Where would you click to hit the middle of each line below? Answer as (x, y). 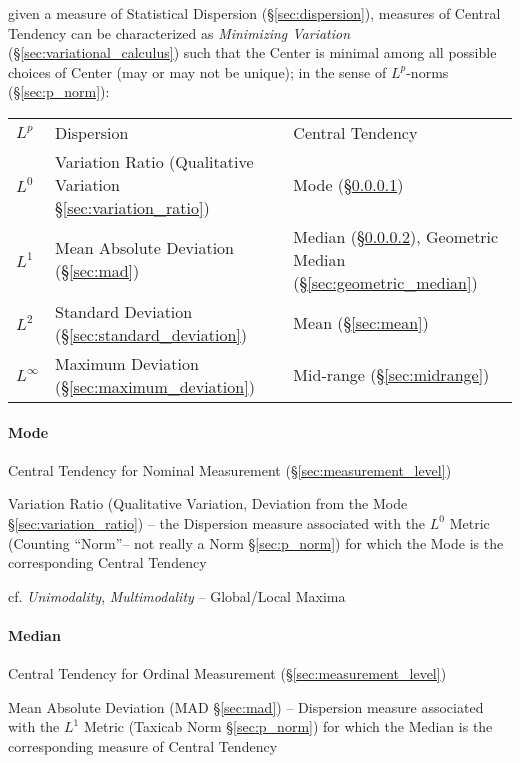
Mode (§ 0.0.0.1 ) (348, 184)
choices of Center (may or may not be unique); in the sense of (197, 71)
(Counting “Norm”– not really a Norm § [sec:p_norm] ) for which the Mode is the (256, 542)
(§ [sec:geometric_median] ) (385, 282)
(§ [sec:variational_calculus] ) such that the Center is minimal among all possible (252, 52)
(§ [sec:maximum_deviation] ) (155, 386)
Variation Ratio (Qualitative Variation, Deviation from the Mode (208, 503)
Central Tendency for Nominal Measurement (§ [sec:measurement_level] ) (230, 469)
